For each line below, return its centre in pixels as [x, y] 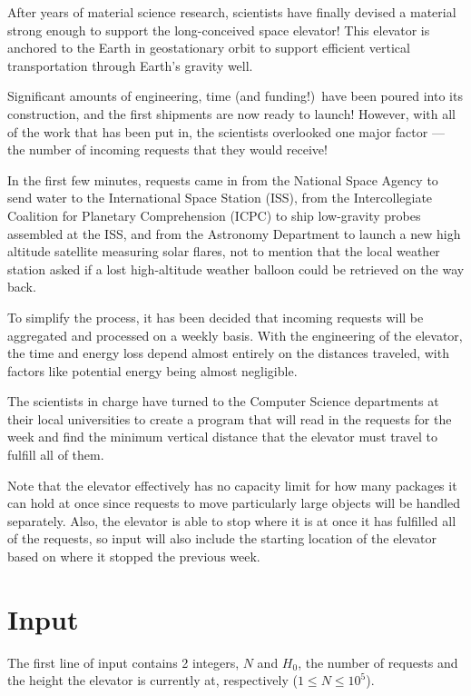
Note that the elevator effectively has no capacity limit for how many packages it [232, 485]
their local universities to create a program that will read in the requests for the [230, 418]
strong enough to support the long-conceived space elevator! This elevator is [219, 30]
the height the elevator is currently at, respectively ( [152, 680]
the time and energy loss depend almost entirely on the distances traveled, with [228, 353]
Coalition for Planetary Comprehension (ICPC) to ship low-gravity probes [214, 215]
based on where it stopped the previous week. [134, 557]
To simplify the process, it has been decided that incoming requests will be [216, 317]
